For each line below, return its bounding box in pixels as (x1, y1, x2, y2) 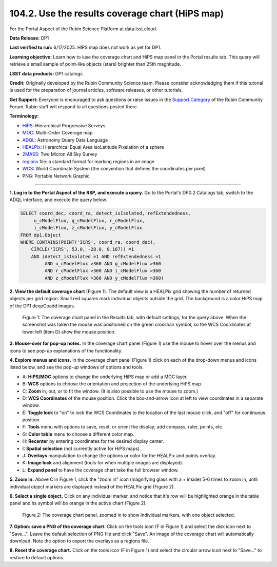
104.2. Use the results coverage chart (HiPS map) (9, 8, 224, 19)
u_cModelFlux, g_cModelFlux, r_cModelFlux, (33, 218, 145, 223)
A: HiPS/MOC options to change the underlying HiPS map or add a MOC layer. (22, 374, 188, 380)
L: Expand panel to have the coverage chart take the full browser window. (22, 467, 179, 473)
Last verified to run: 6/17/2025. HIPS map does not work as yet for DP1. (9, 44, 162, 51)
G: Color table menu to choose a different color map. (22, 431, 134, 437)
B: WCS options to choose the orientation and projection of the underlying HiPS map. (22, 381, 203, 387)
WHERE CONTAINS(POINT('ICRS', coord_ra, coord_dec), (20, 239, 156, 245)
